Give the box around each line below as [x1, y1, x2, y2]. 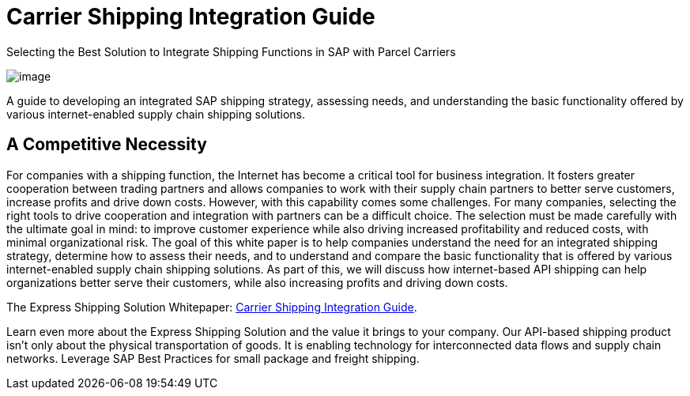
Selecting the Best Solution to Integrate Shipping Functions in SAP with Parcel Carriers [6, 44, 456, 58]
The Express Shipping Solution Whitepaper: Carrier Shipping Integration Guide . [6, 300, 417, 314]
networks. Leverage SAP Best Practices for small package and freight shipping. [6, 351, 420, 365]
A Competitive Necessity [6, 134, 207, 155]
